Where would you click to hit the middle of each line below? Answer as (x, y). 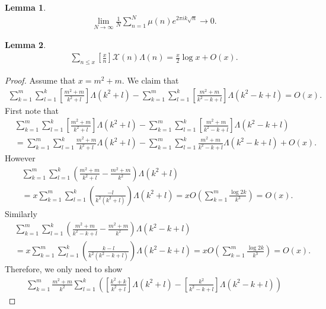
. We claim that (150, 80)
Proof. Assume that (40, 80)
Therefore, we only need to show (64, 269)
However (20, 157)
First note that (32, 110)
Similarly (21, 213)
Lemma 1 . (25, 7)
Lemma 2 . (25, 45)
